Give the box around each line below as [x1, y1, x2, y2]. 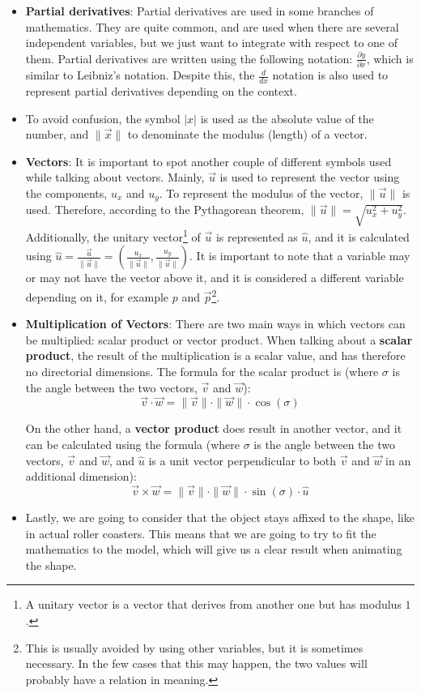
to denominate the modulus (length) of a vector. [127, 126, 368, 143]
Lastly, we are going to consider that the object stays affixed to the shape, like [25, 508, 415, 525]
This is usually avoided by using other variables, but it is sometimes [25, 639, 364, 656]
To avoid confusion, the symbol [25, 109, 181, 126]
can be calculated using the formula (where [25, 435, 240, 452]
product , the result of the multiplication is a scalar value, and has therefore [25, 347, 406, 364]
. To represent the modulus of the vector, [159, 184, 364, 201]
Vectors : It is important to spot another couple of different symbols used [25, 152, 392, 169]
